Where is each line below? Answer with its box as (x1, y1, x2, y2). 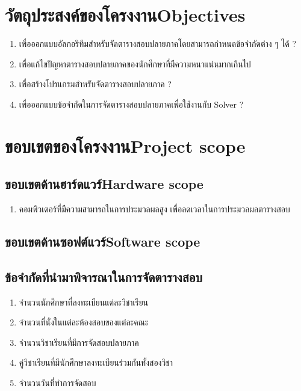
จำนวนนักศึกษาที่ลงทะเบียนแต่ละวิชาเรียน (19, 295, 149, 308)
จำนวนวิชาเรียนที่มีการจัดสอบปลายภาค (19, 336, 139, 348)
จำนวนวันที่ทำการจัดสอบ (19, 377, 96, 389)
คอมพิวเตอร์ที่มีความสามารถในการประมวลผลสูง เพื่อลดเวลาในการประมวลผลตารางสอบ (19, 203, 290, 215)
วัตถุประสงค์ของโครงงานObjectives (5, 2, 246, 27)
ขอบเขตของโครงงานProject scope (5, 133, 246, 158)
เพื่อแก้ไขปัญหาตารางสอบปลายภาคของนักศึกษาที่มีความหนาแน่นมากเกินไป (19, 57, 251, 70)
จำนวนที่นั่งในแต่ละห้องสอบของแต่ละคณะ (19, 316, 149, 328)
